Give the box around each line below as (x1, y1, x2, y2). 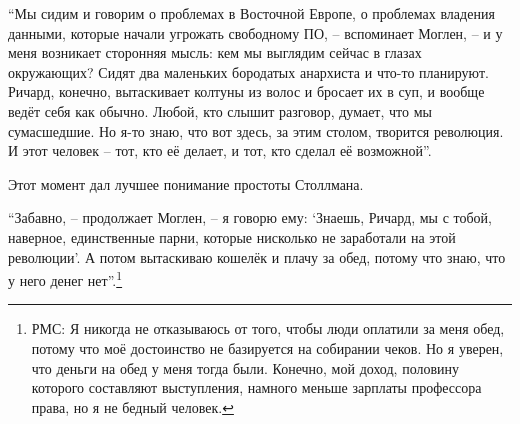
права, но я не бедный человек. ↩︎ (31, 396, 234, 417)
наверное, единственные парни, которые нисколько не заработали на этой (8, 226, 456, 247)
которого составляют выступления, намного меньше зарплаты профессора (31, 377, 482, 398)
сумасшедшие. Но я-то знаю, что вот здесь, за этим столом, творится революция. (8, 120, 504, 141)
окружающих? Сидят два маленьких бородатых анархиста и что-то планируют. (8, 61, 489, 82)
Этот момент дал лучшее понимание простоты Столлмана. (8, 173, 364, 194)
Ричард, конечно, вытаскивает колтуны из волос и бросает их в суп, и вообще (8, 81, 485, 102)
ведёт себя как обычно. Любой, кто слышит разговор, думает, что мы (8, 100, 432, 121)
